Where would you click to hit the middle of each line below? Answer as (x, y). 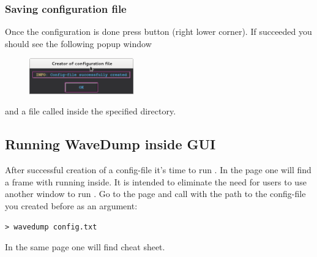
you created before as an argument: (71, 206)
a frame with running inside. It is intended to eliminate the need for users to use (156, 181)
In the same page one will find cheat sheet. (85, 247)
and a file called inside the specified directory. (91, 111)
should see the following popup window (78, 43)
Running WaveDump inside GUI (110, 144)
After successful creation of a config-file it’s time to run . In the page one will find (158, 170)
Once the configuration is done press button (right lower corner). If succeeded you (158, 32)
